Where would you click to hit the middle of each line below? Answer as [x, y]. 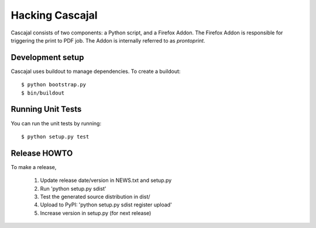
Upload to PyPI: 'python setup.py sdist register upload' [106, 205]
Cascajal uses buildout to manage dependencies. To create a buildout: [96, 71]
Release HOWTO [42, 153]
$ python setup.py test [55, 136]
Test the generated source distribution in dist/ [95, 197]
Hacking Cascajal [54, 15]
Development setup [47, 57]
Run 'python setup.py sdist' [73, 188]
